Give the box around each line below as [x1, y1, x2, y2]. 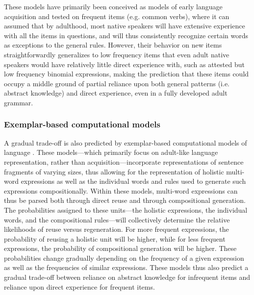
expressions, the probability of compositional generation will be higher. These [4, 243, 237, 253]
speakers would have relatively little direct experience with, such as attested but [4, 59, 245, 69]
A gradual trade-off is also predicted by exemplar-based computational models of [4, 137, 247, 147]
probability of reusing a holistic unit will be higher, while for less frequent [4, 233, 226, 244]
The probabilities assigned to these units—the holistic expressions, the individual [4, 204, 248, 215]
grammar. [4, 97, 33, 107]
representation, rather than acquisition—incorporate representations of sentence [4, 156, 244, 167]
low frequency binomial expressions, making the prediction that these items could [4, 69, 249, 79]
